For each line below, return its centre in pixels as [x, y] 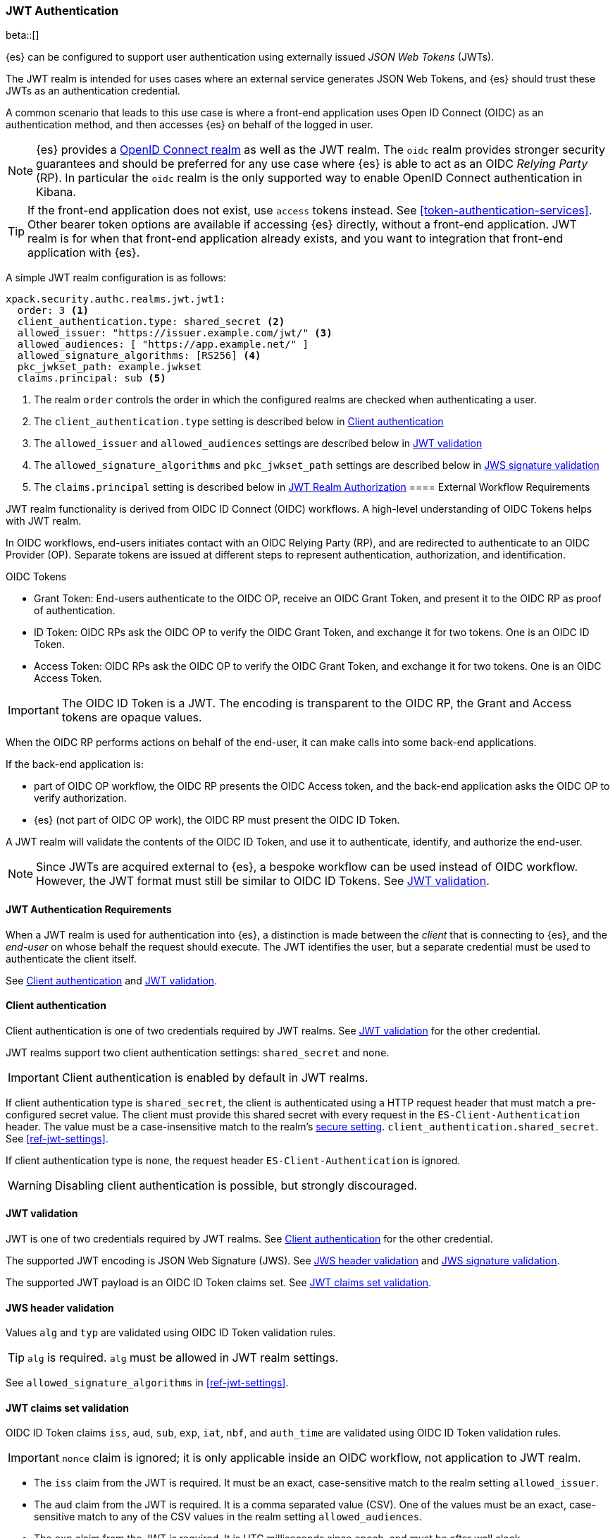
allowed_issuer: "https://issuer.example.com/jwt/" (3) [175, 333]
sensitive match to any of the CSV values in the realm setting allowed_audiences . [228, 1517]
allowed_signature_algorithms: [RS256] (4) [139, 356]
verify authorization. [80, 798]
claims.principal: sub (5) [92, 378]
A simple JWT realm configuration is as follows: [116, 278]
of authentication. [75, 611]
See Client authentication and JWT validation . [112, 980]
